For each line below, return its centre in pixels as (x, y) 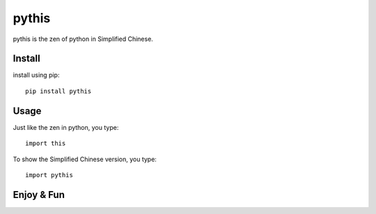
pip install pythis (58, 91)
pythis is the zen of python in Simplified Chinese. (83, 39)
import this (46, 143)
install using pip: (36, 75)
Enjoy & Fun (39, 195)
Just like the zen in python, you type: (66, 127)
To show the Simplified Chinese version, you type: (85, 159)
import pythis (49, 175)
